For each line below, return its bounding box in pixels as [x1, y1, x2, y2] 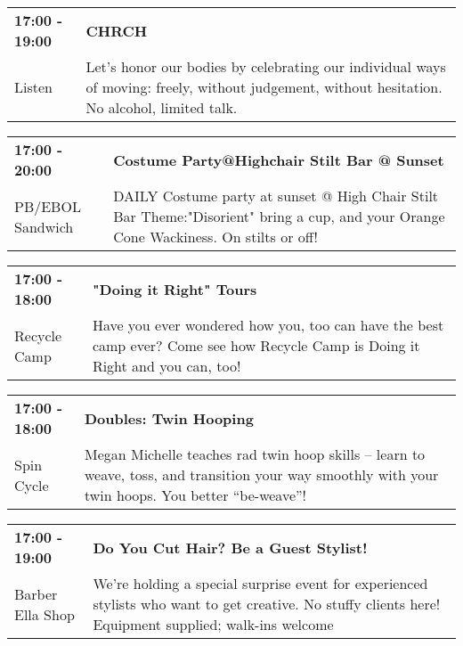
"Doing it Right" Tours [92, 278, 257, 299]
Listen [14, 77, 53, 97]
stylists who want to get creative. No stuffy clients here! [93, 593, 441, 614]
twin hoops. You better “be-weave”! [85, 485, 307, 505]
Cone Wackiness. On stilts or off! [113, 226, 318, 247]
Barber [14, 583, 58, 604]
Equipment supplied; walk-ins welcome [93, 614, 334, 634]
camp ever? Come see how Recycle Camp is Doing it [92, 335, 420, 356]
